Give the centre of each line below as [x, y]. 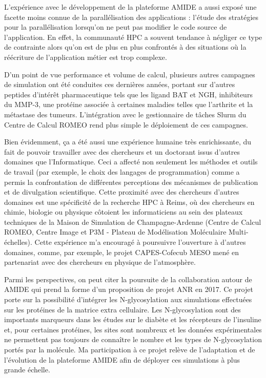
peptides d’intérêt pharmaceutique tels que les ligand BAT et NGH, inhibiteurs [128, 94]
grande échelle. [27, 370]
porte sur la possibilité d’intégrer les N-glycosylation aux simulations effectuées [128, 299]
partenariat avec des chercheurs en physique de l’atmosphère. [100, 262]
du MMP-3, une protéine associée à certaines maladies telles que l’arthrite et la [129, 104]
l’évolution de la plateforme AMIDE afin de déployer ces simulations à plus [122, 359]
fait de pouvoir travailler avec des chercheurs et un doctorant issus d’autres [122, 151]
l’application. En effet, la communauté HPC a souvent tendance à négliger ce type [133, 37]
